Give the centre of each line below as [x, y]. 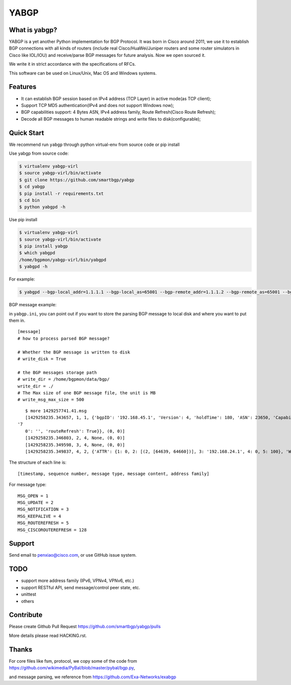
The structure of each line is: [38, 462]
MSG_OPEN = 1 [33, 496]
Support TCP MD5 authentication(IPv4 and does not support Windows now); [97, 105]
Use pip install [23, 220]
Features [23, 87]
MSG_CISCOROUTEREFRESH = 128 [52, 530]
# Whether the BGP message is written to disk [74, 352]
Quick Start [26, 133]
